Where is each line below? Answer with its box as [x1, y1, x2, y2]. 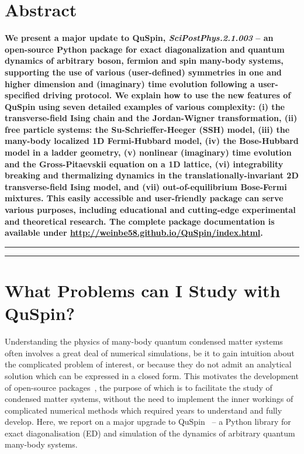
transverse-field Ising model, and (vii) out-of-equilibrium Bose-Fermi [5, 180, 287, 192]
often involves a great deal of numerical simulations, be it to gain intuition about [5, 346, 295, 359]
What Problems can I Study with [5, 278, 281, 302]
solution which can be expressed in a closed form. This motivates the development [5, 369, 299, 381]
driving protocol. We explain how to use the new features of [43, 89, 291, 101]
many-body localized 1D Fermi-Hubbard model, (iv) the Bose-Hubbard [5, 135, 299, 147]
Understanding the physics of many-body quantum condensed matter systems [5, 335, 283, 348]
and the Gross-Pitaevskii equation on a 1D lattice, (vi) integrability [5, 157, 284, 170]
